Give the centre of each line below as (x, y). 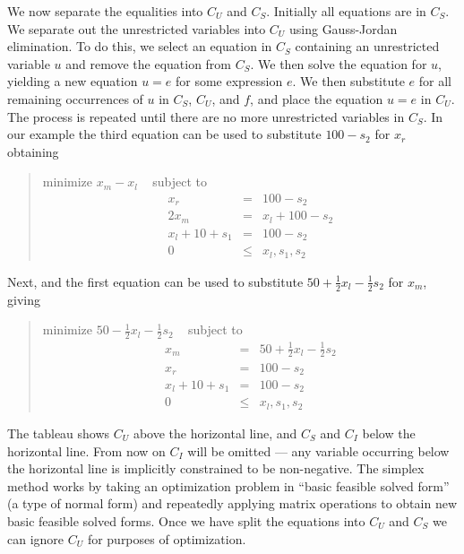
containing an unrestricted (367, 46)
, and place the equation (317, 98)
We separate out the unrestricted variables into (137, 28)
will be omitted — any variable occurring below (318, 450)
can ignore (36, 538)
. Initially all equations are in (346, 11)
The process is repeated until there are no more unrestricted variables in (206, 116)
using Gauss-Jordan (343, 28)
